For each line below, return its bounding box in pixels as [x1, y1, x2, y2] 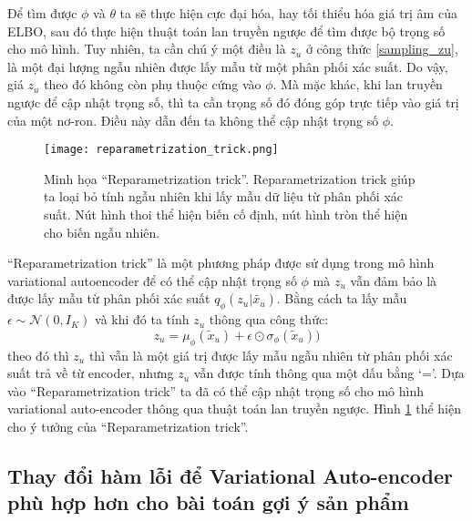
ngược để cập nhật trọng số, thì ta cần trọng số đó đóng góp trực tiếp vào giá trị [7, 92, 459, 111]
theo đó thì [7, 345, 69, 364]
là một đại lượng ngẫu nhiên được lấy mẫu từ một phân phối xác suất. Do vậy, [7, 56, 448, 76]
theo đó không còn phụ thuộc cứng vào [44, 75, 262, 94]
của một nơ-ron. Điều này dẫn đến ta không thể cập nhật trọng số [7, 110, 379, 129]
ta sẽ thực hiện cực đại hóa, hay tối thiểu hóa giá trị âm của [119, 4, 457, 22]
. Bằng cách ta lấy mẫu [276, 289, 407, 308]
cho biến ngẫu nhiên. [44, 222, 160, 241]
